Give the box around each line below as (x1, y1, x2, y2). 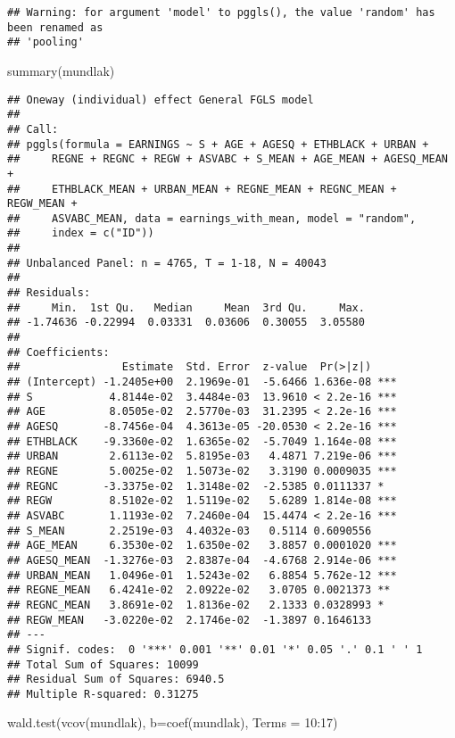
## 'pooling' (7, 36, 84, 49)
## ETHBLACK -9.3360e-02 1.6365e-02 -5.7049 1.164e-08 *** (7, 435, 397, 448)
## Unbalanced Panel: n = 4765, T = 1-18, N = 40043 (7, 256, 327, 269)
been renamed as (7, 21, 103, 34)
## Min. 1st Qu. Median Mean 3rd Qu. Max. (7, 301, 365, 314)
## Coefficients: (7, 345, 110, 359)
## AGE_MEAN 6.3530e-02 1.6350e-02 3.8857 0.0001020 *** (7, 539, 397, 552)
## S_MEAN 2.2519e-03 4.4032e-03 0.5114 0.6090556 (7, 524, 372, 537)
